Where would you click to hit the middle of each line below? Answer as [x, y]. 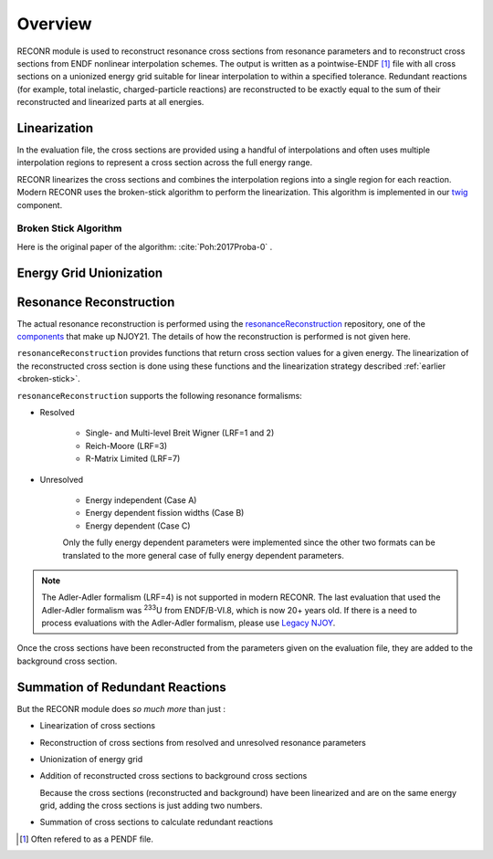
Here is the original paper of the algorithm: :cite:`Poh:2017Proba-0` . [145, 246]
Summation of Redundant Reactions [122, 687]
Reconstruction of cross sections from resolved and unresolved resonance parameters [203, 742]
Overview [54, 24]
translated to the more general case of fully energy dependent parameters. [203, 555]
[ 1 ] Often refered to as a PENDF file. [87, 839]
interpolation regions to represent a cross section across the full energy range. [165, 162]
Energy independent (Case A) [141, 500]
